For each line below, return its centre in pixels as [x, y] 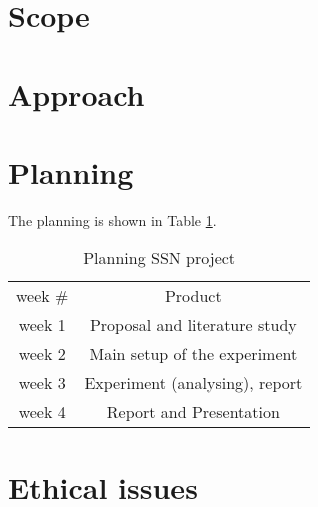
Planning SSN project [159, 258]
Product [193, 296]
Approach [76, 93]
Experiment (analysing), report [193, 383]
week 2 [42, 354]
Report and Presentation [193, 412]
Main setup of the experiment [193, 354]
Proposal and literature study [193, 325]
